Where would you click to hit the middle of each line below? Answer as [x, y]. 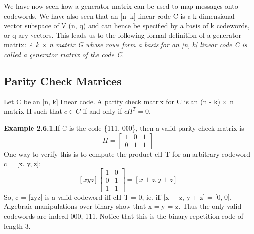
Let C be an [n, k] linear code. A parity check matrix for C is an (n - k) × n [119, 101]
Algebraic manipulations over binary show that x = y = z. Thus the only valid [123, 206]
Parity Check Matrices [63, 81]
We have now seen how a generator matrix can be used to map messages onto [121, 6]
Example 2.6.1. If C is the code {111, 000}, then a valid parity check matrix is [124, 127]
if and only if [102, 111]
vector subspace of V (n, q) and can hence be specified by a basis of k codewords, [127, 25]
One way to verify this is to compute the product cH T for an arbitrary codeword [127, 153]
